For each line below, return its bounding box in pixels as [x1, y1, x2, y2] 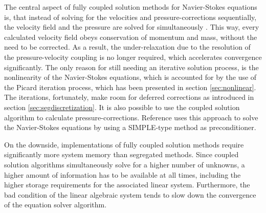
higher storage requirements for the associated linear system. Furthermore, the [4, 179, 250, 190]
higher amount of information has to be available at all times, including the [4, 169, 241, 180]
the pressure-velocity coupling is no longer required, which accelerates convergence [4, 51, 262, 62]
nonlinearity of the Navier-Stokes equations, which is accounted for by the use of [4, 72, 257, 82]
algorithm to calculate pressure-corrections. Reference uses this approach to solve [4, 112, 258, 122]
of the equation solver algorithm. [4, 199, 107, 210]
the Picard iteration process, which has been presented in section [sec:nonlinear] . [4, 81, 256, 92]
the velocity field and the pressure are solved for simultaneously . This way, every [4, 22, 259, 32]
